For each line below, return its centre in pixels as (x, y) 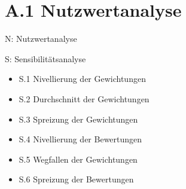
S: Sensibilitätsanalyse (45, 58)
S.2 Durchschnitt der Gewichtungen (84, 98)
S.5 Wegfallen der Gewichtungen (78, 159)
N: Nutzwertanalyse (41, 39)
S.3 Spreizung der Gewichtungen (78, 119)
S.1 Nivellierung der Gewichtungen (82, 79)
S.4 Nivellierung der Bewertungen (80, 139)
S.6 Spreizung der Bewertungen (76, 179)
